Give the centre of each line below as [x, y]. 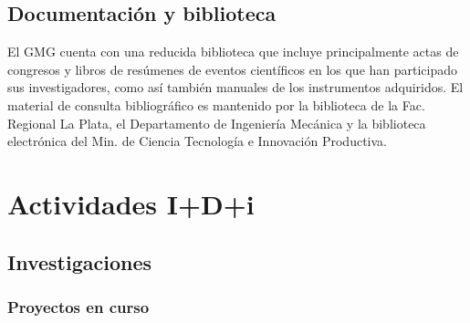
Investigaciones [80, 261]
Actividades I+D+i [131, 203]
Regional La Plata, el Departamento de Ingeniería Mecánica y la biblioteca [217, 123]
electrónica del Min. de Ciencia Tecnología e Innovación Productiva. [197, 141]
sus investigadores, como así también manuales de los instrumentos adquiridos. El [235, 87]
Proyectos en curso [78, 306]
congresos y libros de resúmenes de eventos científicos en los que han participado [233, 69]
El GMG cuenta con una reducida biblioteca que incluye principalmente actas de [233, 52]
